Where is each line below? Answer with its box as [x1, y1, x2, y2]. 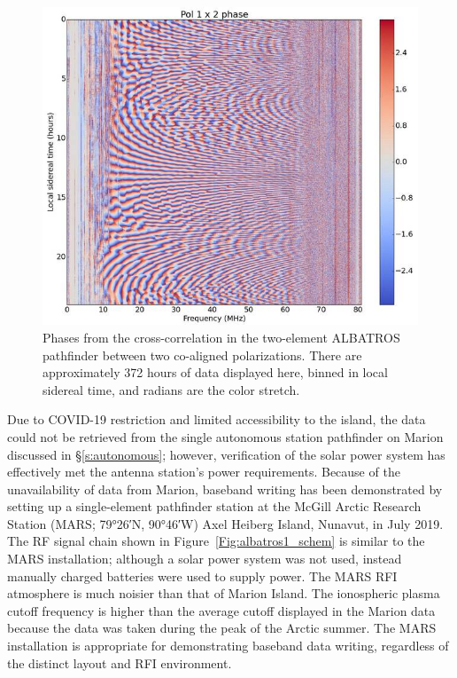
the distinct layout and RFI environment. [7, 653, 232, 672]
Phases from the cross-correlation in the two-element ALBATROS [43, 327, 400, 346]
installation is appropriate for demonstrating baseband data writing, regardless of [7, 636, 449, 655]
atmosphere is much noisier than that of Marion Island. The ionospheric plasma [7, 584, 440, 603]
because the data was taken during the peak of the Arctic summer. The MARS [7, 619, 437, 637]
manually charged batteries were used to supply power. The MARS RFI [7, 566, 398, 585]
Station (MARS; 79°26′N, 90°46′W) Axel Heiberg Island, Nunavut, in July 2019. [7, 514, 444, 532]
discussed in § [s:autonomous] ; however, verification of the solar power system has [7, 445, 445, 463]
